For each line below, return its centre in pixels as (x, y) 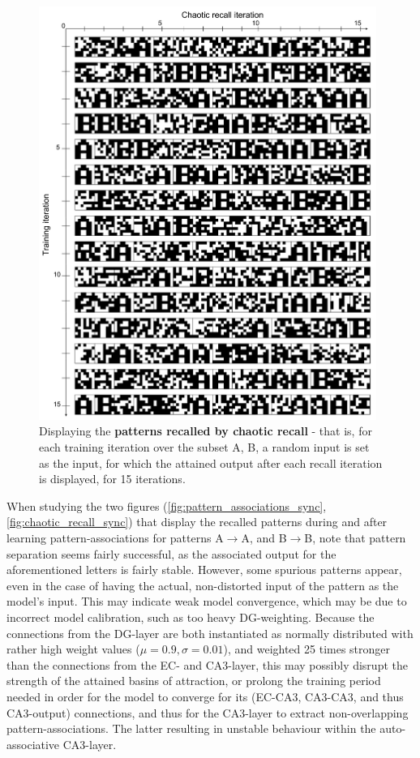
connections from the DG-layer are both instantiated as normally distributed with (210, 633)
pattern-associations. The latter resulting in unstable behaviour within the (191, 728)
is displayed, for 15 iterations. (112, 479)
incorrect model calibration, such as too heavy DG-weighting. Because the (191, 617)
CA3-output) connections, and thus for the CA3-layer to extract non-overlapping (208, 712)
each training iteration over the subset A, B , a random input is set (204, 447)
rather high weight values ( (73, 649)
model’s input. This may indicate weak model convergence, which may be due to (207, 601)
